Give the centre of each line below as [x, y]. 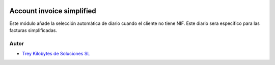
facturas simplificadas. [33, 30]
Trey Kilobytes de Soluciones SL [56, 54]
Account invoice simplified [53, 11]
